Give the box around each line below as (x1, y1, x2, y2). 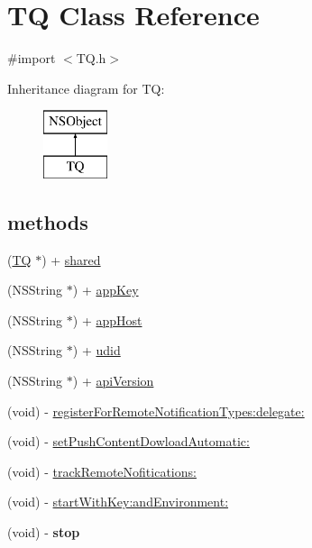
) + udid (72, 341, 121, 360)
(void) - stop (7, 523, 80, 542)
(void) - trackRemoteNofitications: (7, 461, 197, 480)
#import (7, 49, 56, 68)
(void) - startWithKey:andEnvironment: (7, 492, 229, 511)
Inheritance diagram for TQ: (7, 78, 165, 97)
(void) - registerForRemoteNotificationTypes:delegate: (7, 401, 305, 420)
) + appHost (72, 310, 142, 329)
